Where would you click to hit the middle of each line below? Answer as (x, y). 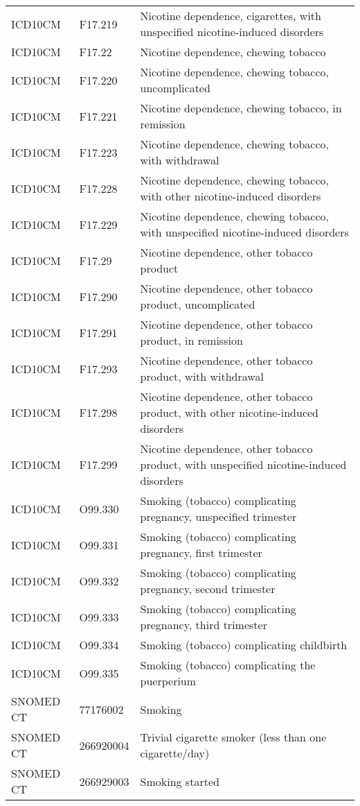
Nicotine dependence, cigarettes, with (231, 16)
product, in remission (191, 340)
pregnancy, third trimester (204, 625)
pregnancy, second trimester (208, 589)
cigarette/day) (175, 753)
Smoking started (180, 781)
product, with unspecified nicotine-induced (243, 464)
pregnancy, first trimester (201, 552)
